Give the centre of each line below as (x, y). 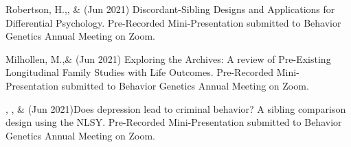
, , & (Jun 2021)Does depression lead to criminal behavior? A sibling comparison (176, 108)
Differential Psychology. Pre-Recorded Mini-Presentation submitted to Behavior (173, 22)
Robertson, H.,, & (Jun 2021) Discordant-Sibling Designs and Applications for (170, 9)
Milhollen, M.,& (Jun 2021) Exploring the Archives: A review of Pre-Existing (168, 58)
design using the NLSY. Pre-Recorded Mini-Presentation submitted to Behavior (174, 122)
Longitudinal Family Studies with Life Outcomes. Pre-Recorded (140, 72)
